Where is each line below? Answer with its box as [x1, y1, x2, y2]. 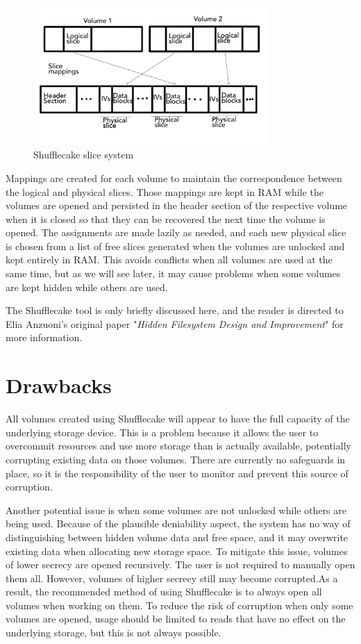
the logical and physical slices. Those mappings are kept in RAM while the [6, 184, 324, 199]
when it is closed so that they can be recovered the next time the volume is [6, 211, 326, 226]
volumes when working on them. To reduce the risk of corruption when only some [6, 597, 353, 612]
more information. [6, 330, 83, 345]
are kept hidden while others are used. [6, 279, 168, 294]
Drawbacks [6, 371, 112, 399]
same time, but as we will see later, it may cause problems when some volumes [6, 266, 341, 281]
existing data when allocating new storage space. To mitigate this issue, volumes [6, 543, 348, 558]
